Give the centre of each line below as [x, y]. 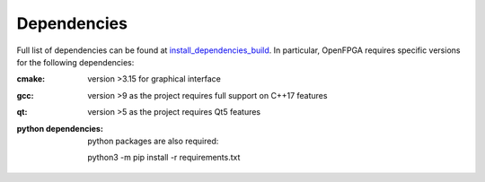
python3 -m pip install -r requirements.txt [164, 158]
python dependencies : [60, 128]
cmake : [31, 79]
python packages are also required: [153, 141]
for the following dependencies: [75, 62]
